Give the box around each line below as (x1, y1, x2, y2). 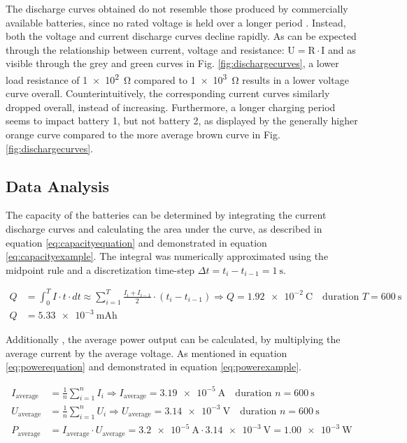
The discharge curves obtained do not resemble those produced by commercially (6, 1, 348, 15)
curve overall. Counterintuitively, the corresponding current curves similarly (6, 86, 330, 101)
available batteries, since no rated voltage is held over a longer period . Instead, (6, 15, 346, 29)
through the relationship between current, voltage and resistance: (6, 42, 285, 57)
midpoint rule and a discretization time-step (6, 262, 195, 277)
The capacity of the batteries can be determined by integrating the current (6, 208, 327, 222)
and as (328, 42, 356, 57)
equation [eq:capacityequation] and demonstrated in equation (6, 235, 267, 249)
